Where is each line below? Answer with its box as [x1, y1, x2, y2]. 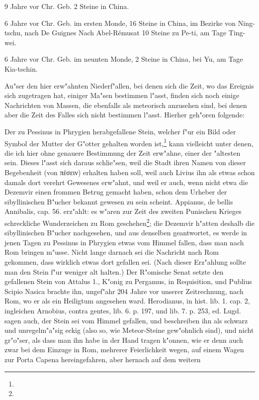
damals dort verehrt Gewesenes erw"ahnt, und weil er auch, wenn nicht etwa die [4, 177, 248, 187]
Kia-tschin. [4, 63, 38, 74]
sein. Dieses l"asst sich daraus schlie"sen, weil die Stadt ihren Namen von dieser [4, 157, 246, 168]
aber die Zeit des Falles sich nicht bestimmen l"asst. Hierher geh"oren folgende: [4, 109, 245, 120]
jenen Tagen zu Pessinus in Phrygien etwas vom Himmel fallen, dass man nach [4, 237, 244, 247]
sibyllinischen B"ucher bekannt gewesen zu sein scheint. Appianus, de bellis [4, 196, 233, 206]
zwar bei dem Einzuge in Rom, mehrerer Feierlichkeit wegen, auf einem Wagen [4, 344, 244, 355]
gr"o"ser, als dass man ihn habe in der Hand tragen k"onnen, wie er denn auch [4, 334, 243, 345]
